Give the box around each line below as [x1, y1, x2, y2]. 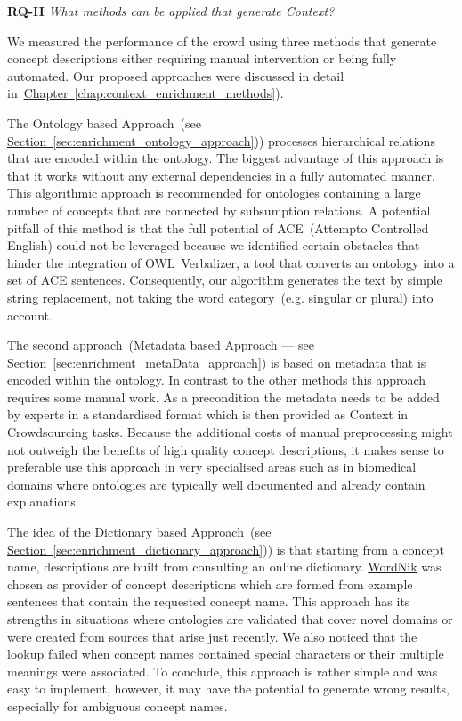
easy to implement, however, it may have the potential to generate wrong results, [7, 679, 450, 698]
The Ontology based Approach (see [7, 113, 201, 132]
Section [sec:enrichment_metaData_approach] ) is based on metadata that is [7, 352, 426, 371]
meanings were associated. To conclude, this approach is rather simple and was [7, 661, 438, 680]
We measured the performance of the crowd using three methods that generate [7, 31, 437, 50]
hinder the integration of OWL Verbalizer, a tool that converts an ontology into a [7, 253, 455, 271]
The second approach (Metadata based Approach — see [7, 336, 314, 354]
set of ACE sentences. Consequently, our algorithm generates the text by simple [7, 271, 442, 289]
